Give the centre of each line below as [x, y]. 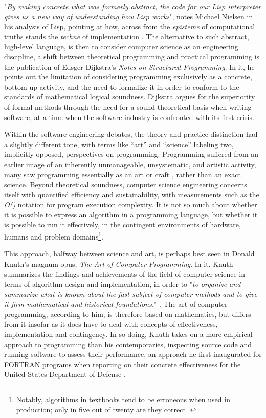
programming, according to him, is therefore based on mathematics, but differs [128, 314]
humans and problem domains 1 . [54, 236]
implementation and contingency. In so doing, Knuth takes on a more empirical [128, 334]
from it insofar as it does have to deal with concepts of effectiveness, [111, 324]
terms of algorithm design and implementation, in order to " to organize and [123, 284]
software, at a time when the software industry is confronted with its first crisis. [129, 117]
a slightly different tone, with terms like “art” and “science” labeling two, [119, 144]
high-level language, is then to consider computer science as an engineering [121, 46]
